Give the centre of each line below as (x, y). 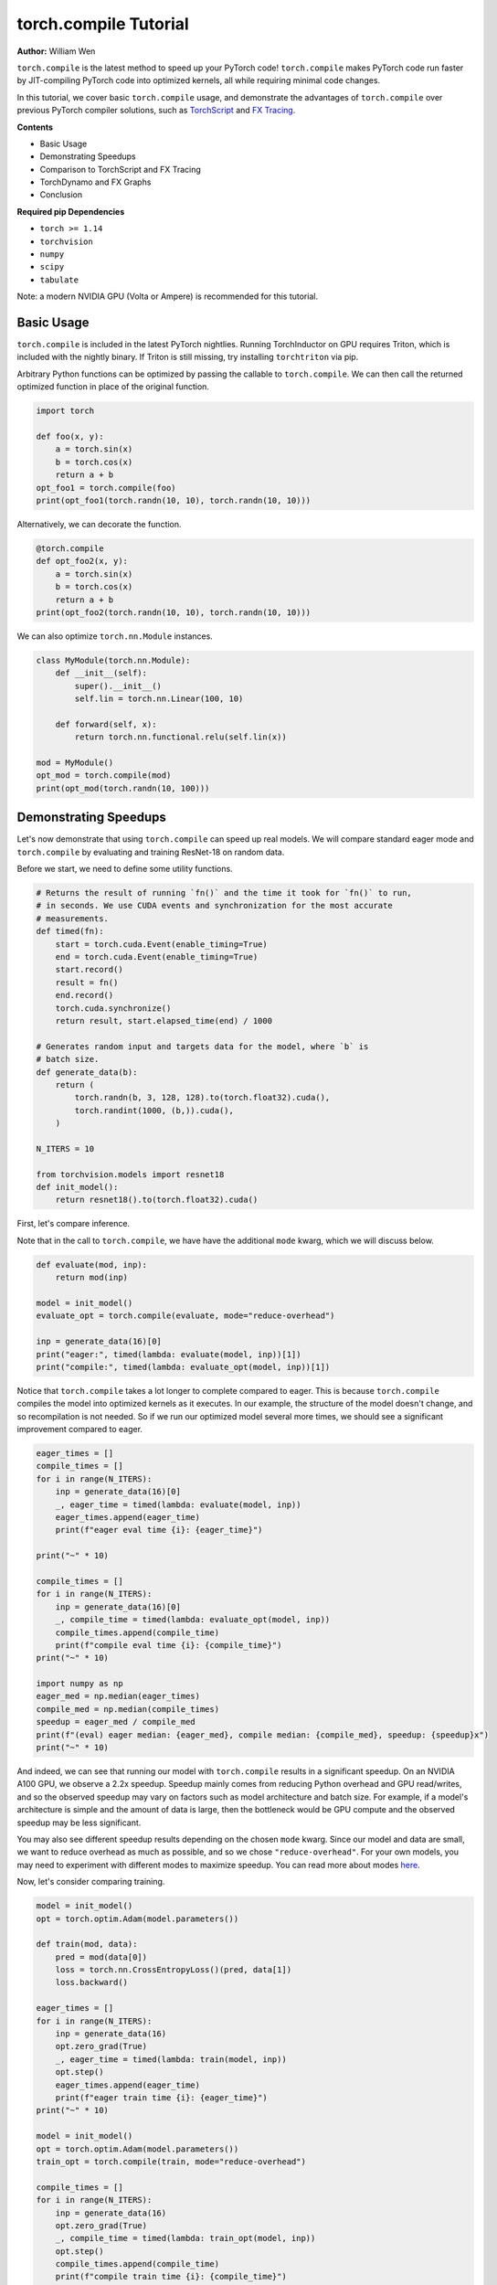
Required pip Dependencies (71, 211)
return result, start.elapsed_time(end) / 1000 (164, 1020)
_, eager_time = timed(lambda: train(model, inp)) (171, 2059)
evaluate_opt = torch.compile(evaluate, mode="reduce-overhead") (185, 1316)
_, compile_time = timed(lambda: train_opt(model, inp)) (185, 2238)
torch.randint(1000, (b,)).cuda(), (154, 1110)
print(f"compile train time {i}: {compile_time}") (171, 2277)
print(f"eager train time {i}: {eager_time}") (162, 2097)
